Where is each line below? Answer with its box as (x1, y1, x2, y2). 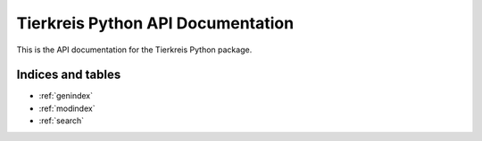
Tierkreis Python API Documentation (16, 13, 295, 33)
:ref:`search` (38, 115, 85, 126)
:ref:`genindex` (38, 90, 94, 101)
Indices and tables (16, 67, 121, 82)
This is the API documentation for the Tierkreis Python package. (16, 44, 253, 55)
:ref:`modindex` (38, 103, 96, 114)
